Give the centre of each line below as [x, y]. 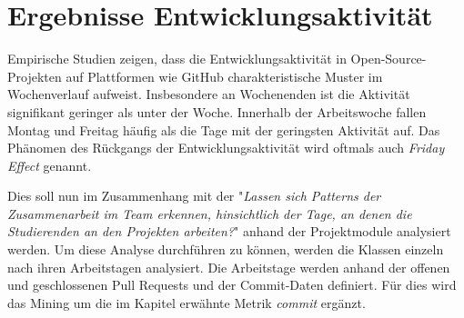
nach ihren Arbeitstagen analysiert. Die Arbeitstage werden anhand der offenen [229, 267]
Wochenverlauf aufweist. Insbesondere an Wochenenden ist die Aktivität [209, 94]
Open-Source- [388, 59]
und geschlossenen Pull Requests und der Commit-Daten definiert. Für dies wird [232, 285]
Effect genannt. [50, 165]
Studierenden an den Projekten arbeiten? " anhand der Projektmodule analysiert [229, 231]
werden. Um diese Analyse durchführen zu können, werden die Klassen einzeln [226, 249]
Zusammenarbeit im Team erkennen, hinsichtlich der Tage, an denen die [210, 213]
